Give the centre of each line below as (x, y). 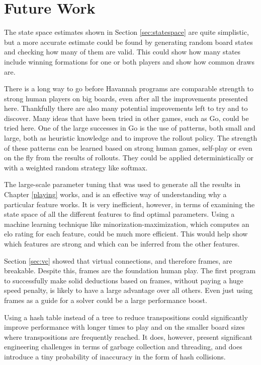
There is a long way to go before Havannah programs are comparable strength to (129, 88)
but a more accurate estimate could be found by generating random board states (128, 42)
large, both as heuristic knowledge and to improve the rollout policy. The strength (131, 138)
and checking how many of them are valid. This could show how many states (122, 52)
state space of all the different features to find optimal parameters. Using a (119, 214)
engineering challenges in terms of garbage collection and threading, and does (123, 347)
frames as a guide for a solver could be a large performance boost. (106, 300)
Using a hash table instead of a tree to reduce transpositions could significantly (126, 317)
